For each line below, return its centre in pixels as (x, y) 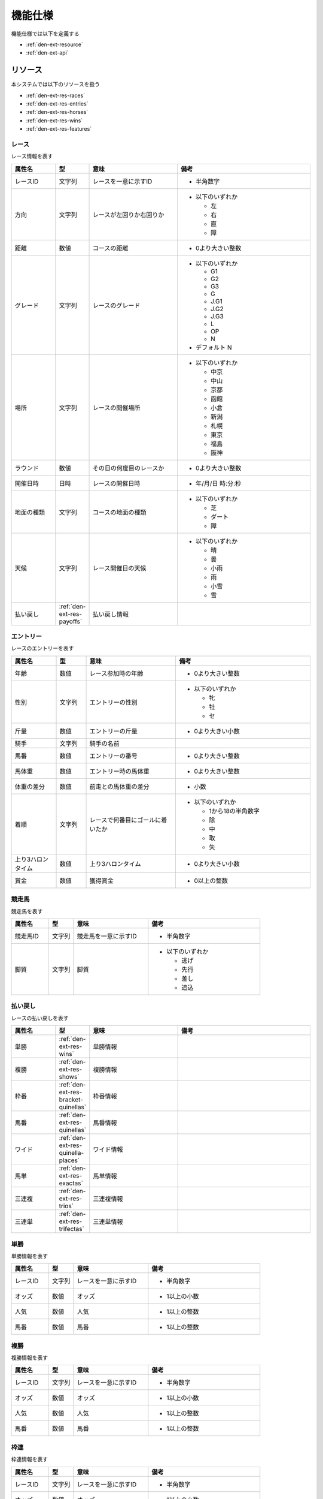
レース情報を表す (32, 156)
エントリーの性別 (113, 702)
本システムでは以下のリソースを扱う (55, 85)
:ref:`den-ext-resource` (54, 44)
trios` (66, 1206)
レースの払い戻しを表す (40, 1018)
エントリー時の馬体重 (119, 771)
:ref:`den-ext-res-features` (59, 129)
